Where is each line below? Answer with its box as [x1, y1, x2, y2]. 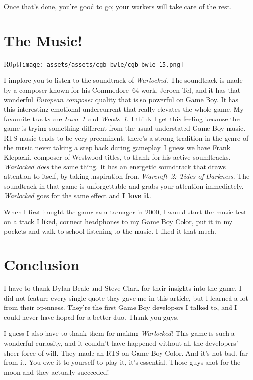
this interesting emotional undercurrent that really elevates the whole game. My [4, 104, 244, 114]
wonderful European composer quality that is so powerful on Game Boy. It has [4, 94, 239, 104]
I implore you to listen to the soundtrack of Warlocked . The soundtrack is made [4, 75, 243, 85]
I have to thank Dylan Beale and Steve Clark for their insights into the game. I [4, 283, 242, 293]
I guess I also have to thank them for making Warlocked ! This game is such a [4, 328, 235, 338]
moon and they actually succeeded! [4, 366, 109, 377]
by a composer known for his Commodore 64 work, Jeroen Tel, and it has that [4, 84, 241, 95]
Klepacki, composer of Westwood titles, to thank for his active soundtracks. [4, 152, 230, 162]
